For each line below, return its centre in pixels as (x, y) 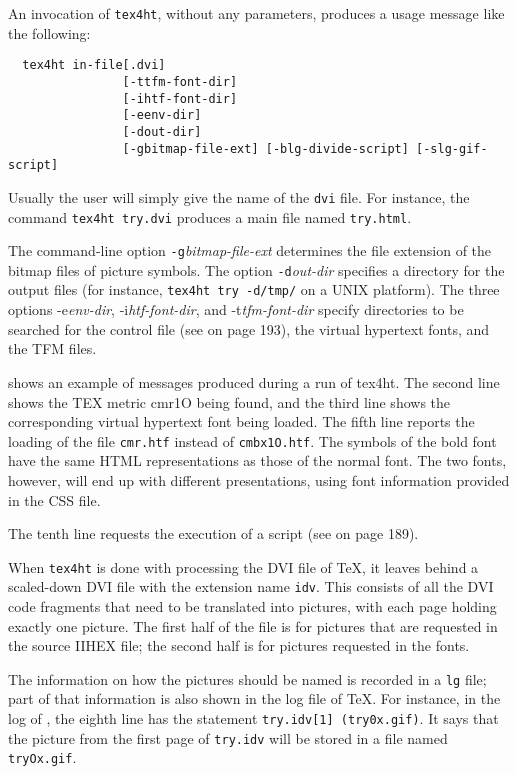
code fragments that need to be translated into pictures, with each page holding (252, 606)
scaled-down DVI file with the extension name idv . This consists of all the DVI (251, 586)
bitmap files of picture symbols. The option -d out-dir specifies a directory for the (256, 269)
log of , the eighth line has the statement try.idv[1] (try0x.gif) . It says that (253, 718)
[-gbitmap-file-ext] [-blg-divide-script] (265, 148)
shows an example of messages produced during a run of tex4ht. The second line (254, 381)
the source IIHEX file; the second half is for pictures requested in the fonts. (239, 645)
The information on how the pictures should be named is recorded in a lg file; (247, 678)
